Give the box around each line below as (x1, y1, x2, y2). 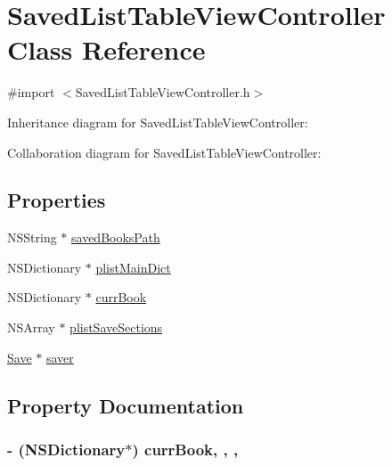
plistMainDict (95, 258, 171, 276)
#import (7, 83, 55, 102)
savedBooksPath (71, 228, 160, 247)
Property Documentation (7, 391, 244, 419)
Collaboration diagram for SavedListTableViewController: (7, 143, 322, 161)
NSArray (7, 318, 55, 337)
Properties (7, 186, 106, 214)
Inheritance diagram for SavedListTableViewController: (7, 112, 308, 131)
